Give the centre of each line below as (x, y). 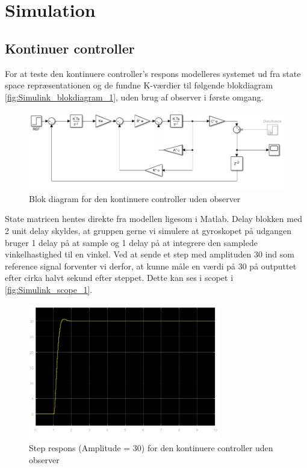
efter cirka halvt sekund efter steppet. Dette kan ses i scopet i (119, 278)
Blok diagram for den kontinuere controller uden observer (135, 198)
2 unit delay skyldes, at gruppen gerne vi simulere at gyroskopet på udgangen (148, 231)
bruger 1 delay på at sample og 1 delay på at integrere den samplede (131, 242)
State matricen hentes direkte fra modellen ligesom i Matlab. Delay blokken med (153, 219)
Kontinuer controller (70, 48)
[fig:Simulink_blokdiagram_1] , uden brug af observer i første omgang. (134, 97)
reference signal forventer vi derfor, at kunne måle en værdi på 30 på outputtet (151, 266)
